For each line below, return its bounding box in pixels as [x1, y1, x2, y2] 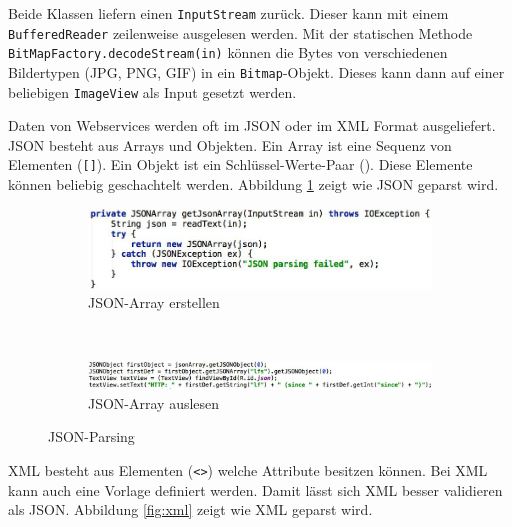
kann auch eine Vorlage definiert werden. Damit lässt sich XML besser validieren [8, 479, 503, 500]
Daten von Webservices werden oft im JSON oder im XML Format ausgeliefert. [8, 115, 496, 136]
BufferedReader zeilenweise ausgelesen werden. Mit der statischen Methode [8, 22, 473, 43]
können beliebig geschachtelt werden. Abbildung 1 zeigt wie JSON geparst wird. [8, 174, 499, 195]
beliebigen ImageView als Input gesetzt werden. [8, 81, 297, 102]
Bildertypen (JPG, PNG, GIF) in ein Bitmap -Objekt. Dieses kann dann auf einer [8, 61, 505, 82]
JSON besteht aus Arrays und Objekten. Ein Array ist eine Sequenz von [8, 134, 452, 155]
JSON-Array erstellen [88, 292, 220, 313]
